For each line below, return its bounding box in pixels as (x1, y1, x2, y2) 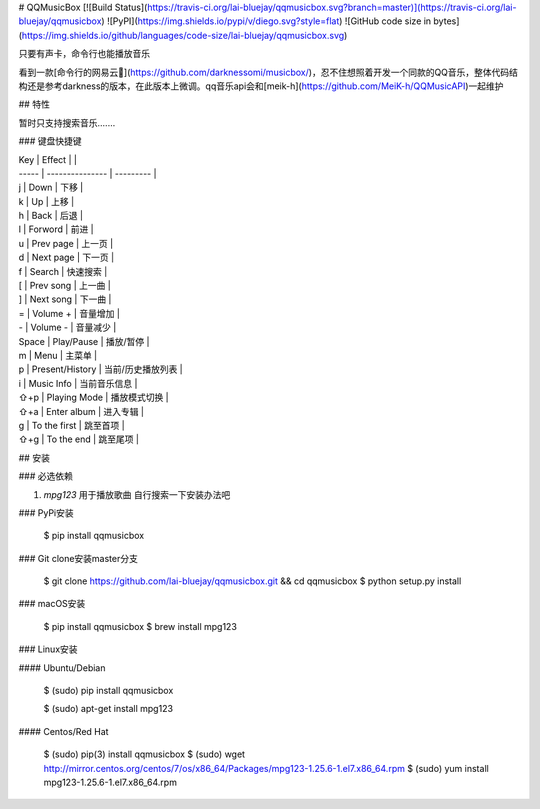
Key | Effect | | (18, 153, 77, 165)
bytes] (433, 15, 460, 27)
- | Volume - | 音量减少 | (18, 321, 117, 334)
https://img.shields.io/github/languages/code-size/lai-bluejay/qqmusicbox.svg (21, 29, 345, 41)
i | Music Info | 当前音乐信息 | (18, 377, 138, 389)
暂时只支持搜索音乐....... (18, 116, 116, 129)
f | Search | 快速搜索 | (18, 265, 108, 277)
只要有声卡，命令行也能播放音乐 (18, 48, 150, 60)
